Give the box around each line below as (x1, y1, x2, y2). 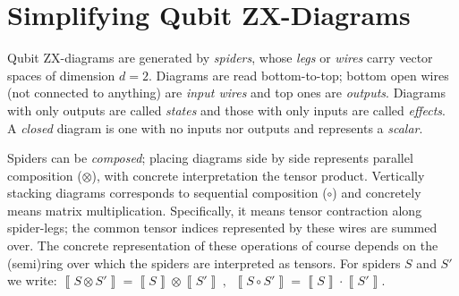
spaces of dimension (7, 65, 115, 84)
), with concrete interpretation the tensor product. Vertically (91, 165, 425, 184)
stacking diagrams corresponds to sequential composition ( (7, 183, 327, 202)
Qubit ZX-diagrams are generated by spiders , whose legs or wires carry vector (7, 48, 433, 67)
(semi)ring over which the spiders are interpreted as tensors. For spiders (7, 253, 401, 272)
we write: (7, 271, 57, 290)
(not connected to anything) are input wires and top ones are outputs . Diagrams (7, 83, 446, 102)
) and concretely (332, 183, 421, 202)
